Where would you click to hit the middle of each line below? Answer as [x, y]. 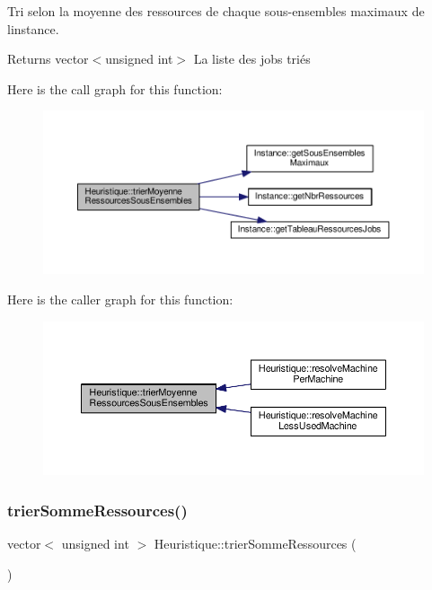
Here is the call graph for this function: [115, 88]
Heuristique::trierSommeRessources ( [255, 544]
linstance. [33, 28]
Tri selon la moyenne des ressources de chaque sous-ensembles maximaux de [216, 11]
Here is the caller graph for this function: [120, 299]
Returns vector [48, 59]
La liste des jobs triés [252, 59]
